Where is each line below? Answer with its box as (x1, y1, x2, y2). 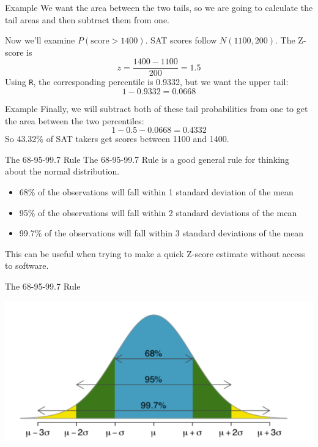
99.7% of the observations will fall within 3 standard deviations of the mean (19, 227, 304, 239)
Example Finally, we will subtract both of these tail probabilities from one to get (5, 102, 308, 115)
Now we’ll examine (5, 34, 75, 47)
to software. (5, 259, 49, 272)
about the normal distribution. (5, 165, 120, 178)
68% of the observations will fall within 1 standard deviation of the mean (19, 186, 294, 198)
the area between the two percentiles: (5, 114, 144, 127)
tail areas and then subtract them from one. (5, 13, 169, 26)
